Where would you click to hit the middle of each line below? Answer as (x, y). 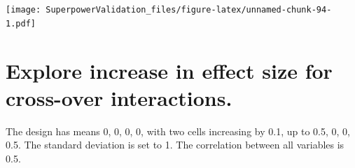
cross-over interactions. (119, 97)
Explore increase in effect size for (169, 70)
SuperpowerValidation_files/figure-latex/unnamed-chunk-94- (189, 10)
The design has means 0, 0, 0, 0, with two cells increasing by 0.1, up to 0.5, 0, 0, (178, 131)
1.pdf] (21, 23)
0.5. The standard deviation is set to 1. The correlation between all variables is (175, 145)
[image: (23, 10)
